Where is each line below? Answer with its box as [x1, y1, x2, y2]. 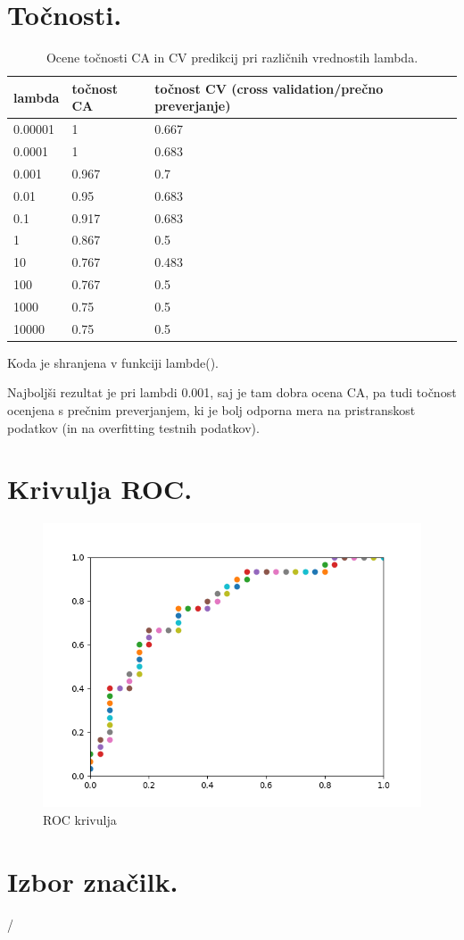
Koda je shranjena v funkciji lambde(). [7, 353, 219, 371]
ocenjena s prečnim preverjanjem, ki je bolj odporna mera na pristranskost [7, 401, 416, 420]
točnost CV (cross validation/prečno [154, 79, 384, 97]
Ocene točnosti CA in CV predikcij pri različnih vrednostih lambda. [46, 48, 418, 67]
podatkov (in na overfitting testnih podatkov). [7, 418, 260, 437]
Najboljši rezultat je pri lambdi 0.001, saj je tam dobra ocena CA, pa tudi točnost [7, 383, 457, 402]
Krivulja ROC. [7, 470, 193, 507]
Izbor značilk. [7, 862, 178, 899]
